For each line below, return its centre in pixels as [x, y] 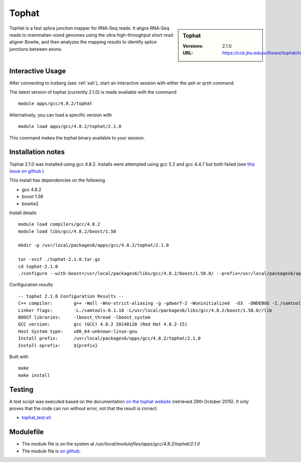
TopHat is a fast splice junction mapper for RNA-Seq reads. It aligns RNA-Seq [89, 28]
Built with [19, 357]
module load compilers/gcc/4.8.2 [59, 224]
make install [34, 375]
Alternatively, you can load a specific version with [61, 115]
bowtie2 [30, 204]
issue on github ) [27, 171]
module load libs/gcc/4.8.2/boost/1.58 [67, 231]
